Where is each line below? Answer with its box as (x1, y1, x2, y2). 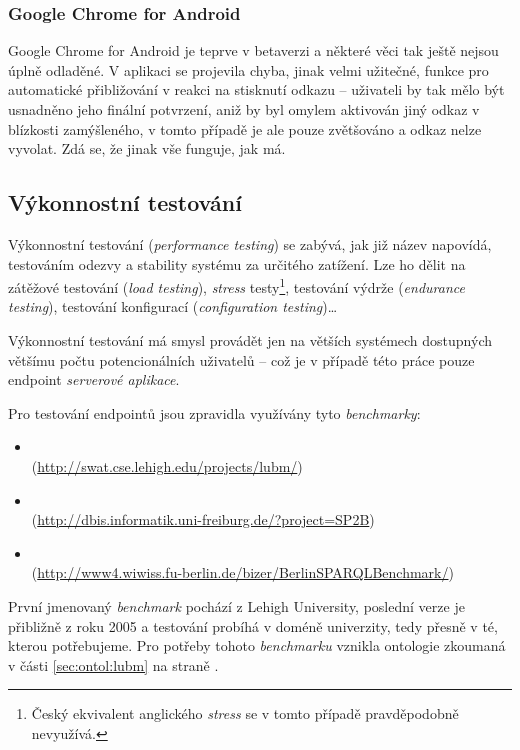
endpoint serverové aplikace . (8, 369, 180, 390)
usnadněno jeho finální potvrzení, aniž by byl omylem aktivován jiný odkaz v (8, 99, 480, 119)
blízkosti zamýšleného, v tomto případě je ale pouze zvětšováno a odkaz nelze (8, 118, 482, 139)
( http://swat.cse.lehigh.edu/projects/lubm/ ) (31, 455, 303, 476)
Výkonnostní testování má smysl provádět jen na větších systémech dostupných (8, 330, 492, 351)
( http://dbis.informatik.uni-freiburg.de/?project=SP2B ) (31, 509, 375, 530)
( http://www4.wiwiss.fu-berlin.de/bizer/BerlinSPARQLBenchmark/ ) (31, 562, 454, 583)
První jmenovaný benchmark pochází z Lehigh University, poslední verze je (8, 595, 465, 616)
